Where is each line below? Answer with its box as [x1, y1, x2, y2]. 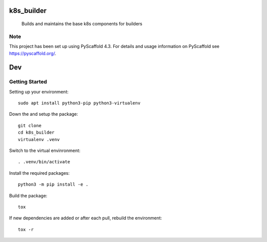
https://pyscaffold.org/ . [9, 50, 56, 56]
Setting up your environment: [9, 89, 69, 95]
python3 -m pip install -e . [18, 182, 89, 188]
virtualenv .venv [18, 137, 60, 142]
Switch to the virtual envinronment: [9, 147, 81, 153]
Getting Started [9, 78, 47, 85]
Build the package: [9, 193, 47, 198]
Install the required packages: [9, 170, 70, 176]
